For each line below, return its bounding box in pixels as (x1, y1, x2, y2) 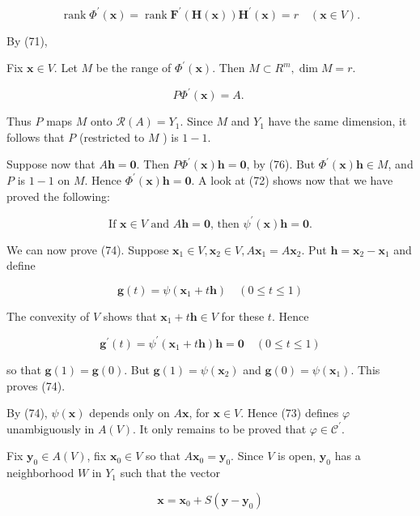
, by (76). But (246, 156, 316, 173)
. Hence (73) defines (240, 404, 339, 421)
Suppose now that (6, 156, 95, 173)
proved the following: (6, 187, 111, 204)
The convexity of (6, 307, 90, 324)
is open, (278, 447, 316, 464)
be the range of (95, 59, 172, 76)
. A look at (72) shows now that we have (191, 171, 393, 188)
